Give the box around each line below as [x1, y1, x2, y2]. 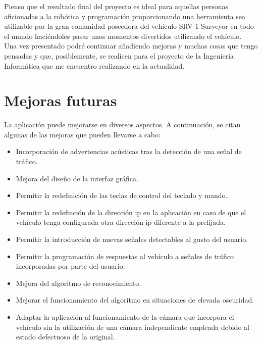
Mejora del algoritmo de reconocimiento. [16, 277, 141, 288]
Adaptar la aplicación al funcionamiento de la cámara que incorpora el [16, 312, 234, 322]
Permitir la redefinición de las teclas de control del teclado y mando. [16, 190, 228, 201]
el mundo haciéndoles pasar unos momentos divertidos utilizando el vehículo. [4, 30, 242, 41]
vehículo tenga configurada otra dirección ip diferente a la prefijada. [16, 217, 226, 227]
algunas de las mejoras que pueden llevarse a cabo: [4, 129, 161, 139]
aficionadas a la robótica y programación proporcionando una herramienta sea [4, 11, 246, 21]
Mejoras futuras [4, 90, 117, 111]
